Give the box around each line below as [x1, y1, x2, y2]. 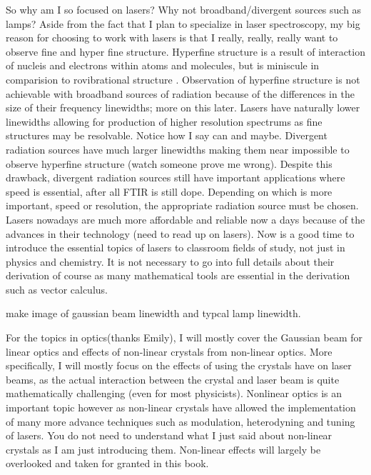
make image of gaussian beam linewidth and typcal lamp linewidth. [6, 306, 301, 321]
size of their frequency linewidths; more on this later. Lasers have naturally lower [6, 100, 360, 115]
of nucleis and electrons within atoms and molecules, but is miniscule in [6, 58, 320, 73]
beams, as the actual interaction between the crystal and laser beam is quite [6, 371, 340, 386]
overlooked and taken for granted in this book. [6, 456, 209, 471]
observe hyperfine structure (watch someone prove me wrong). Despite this [6, 156, 332, 171]
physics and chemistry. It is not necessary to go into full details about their [6, 254, 335, 269]
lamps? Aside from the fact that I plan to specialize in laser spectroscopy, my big [6, 16, 360, 31]
